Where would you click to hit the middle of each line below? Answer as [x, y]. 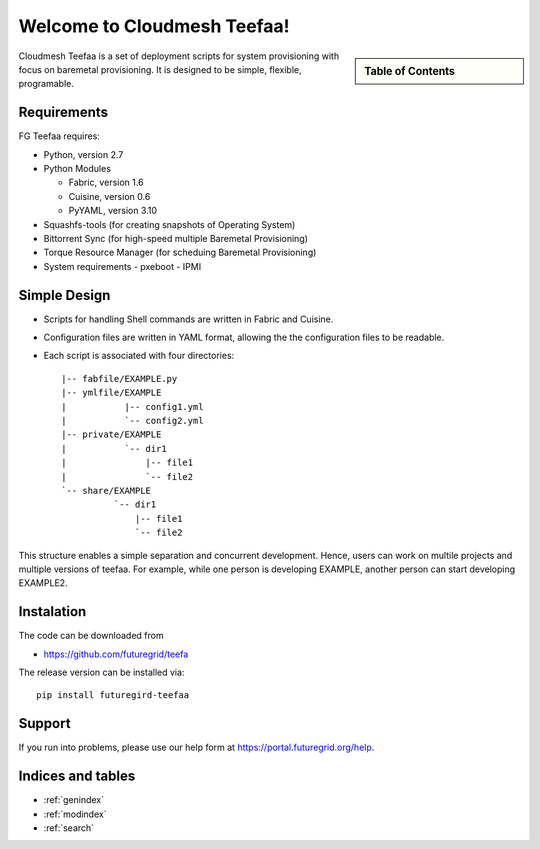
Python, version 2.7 [83, 154]
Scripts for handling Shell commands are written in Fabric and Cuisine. [188, 319]
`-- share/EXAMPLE [106, 490]
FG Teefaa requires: [59, 136]
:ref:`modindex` [75, 814]
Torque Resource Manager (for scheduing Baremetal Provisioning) [180, 252]
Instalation [52, 611]
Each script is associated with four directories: [139, 356]
